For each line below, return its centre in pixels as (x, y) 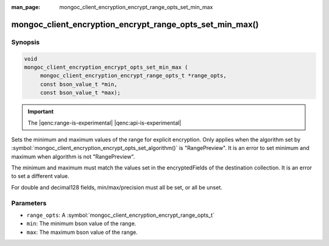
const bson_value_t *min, (79, 84)
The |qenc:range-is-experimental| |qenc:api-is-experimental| (104, 123)
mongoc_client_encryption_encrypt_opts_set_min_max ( (106, 67)
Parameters (29, 203)
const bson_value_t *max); (80, 93)
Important (41, 112)
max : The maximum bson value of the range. (82, 232)
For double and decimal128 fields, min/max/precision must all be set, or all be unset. (117, 187)
